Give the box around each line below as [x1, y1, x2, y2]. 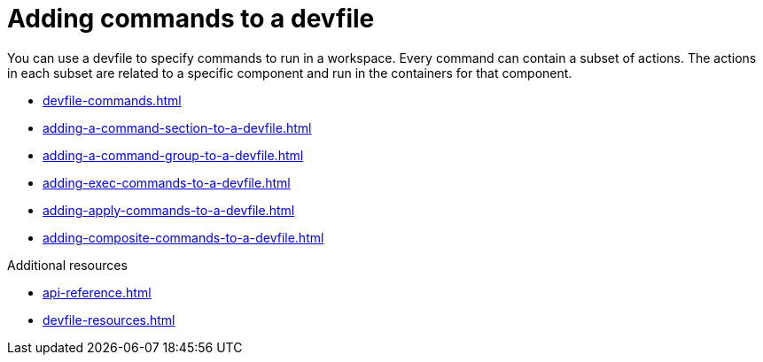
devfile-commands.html [43, 92, 182, 108]
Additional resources [7, 257, 128, 273]
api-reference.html [43, 284, 152, 300]
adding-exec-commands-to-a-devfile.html [43, 174, 291, 190]
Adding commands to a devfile [7, 4, 375, 34]
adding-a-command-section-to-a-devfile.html [43, 119, 312, 135]
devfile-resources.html [43, 312, 175, 327]
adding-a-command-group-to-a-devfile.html [43, 147, 304, 163]
